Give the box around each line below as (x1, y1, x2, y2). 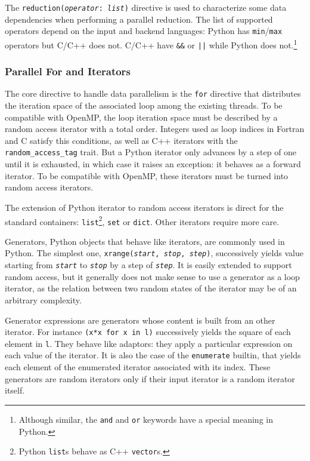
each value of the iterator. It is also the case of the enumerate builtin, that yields (5, 349, 301, 361)
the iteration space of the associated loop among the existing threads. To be (5, 99, 283, 112)
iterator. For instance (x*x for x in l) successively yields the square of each (5, 325, 291, 338)
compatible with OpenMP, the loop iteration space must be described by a (5, 110, 278, 123)
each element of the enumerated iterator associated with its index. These (5, 361, 271, 373)
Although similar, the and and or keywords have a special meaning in (18, 413, 273, 425)
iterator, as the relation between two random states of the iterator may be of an (5, 282, 297, 294)
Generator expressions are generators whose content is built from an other (5, 314, 275, 326)
